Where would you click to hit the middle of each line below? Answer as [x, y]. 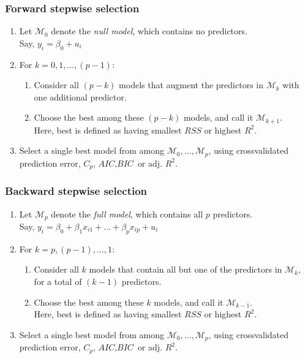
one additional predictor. [80, 96]
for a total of [58, 281]
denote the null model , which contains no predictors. [149, 31]
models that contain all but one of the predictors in [186, 269]
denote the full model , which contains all [127, 214]
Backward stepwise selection [76, 191]
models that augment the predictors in [191, 85]
